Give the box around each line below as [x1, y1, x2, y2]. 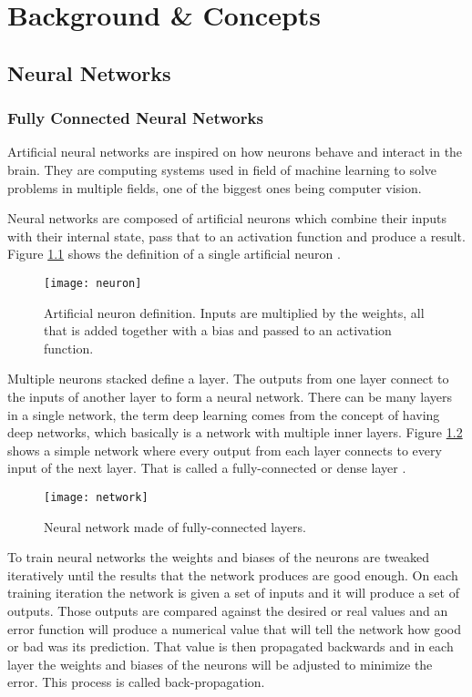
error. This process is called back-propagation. [7, 672, 265, 692]
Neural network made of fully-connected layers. [44, 517, 306, 536]
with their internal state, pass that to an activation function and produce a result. [7, 226, 466, 245]
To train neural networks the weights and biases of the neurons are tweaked [7, 548, 429, 567]
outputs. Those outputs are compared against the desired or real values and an [7, 600, 448, 620]
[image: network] [44, 490, 149, 504]
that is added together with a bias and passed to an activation [44, 321, 392, 340]
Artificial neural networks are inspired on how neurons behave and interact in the [7, 142, 463, 161]
